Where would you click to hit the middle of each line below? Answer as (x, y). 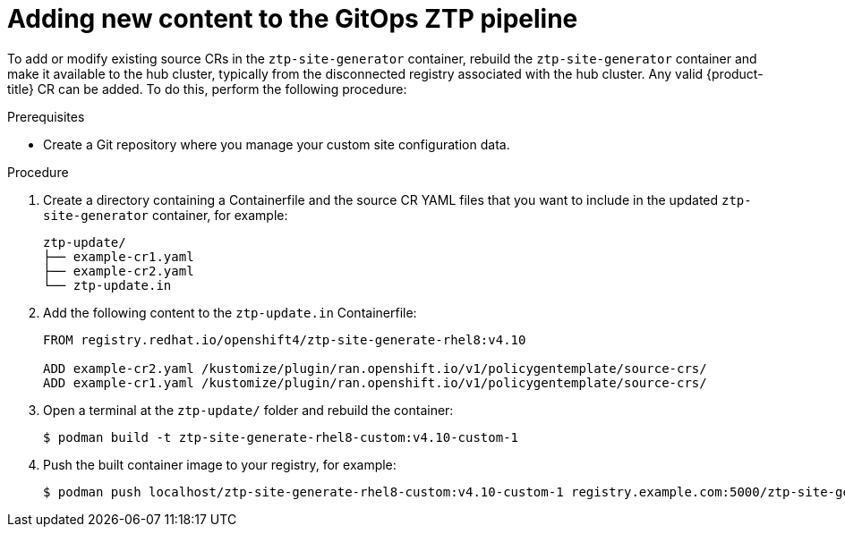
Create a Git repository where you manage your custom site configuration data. (277, 144)
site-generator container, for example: (166, 215)
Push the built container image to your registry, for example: (220, 464)
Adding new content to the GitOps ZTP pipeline (293, 19)
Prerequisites (46, 116)
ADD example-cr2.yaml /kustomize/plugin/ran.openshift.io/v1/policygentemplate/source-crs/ (375, 368)
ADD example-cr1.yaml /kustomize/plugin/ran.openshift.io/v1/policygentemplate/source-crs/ (375, 382)
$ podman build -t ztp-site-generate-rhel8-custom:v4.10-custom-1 (281, 437)
